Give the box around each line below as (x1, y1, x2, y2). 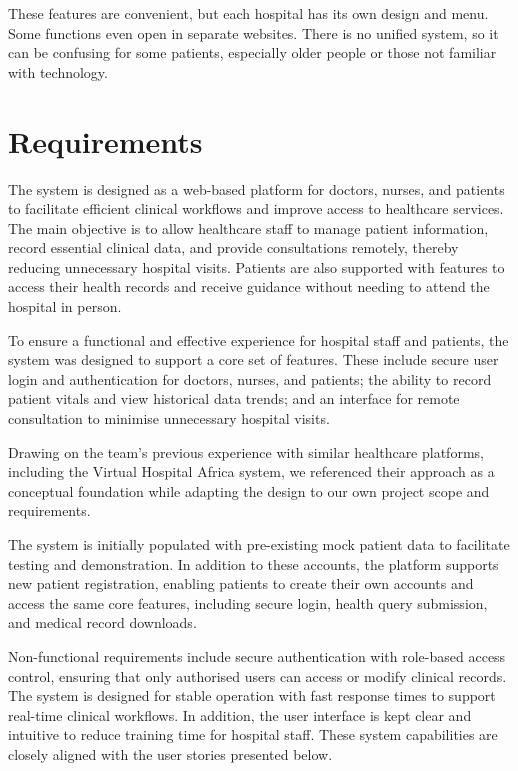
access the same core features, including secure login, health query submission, (8, 592, 488, 613)
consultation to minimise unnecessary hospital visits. (8, 408, 330, 429)
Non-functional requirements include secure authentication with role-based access (8, 645, 506, 666)
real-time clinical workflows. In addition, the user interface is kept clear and (8, 704, 472, 725)
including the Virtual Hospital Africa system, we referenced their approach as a (8, 461, 495, 482)
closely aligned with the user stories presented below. (8, 743, 333, 764)
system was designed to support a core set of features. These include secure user (8, 349, 499, 370)
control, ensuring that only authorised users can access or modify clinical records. (8, 665, 507, 686)
